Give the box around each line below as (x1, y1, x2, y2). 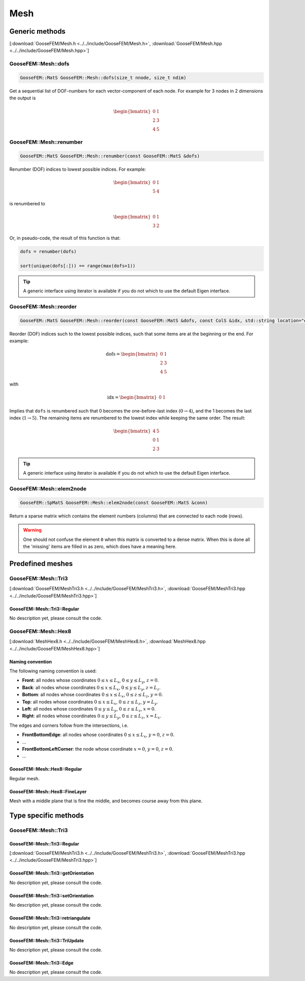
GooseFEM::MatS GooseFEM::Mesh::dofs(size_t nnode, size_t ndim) (20, 75, 187, 80)
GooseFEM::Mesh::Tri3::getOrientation (9, 870, 94, 876)
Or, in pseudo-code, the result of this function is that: (9, 235, 120, 241)
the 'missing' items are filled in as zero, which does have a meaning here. (23, 543, 177, 550)
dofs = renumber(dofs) (20, 249, 77, 255)
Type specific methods (9, 811, 84, 820)
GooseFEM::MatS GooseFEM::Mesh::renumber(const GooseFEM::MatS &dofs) (20, 153, 200, 159)
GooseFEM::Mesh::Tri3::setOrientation (9, 892, 94, 898)
